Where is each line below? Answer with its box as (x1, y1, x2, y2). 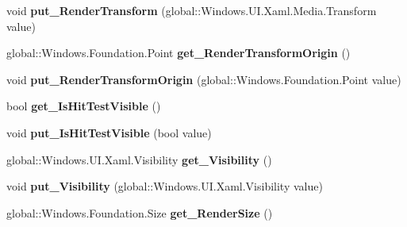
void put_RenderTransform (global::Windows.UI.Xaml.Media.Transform (6, 2, 377, 18)
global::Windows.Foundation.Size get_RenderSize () (6, 204, 273, 221)
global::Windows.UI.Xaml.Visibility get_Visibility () (6, 151, 272, 167)
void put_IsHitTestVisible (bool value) (6, 124, 212, 140)
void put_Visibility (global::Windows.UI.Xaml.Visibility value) (6, 178, 323, 194)
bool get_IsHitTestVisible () (6, 98, 161, 114)
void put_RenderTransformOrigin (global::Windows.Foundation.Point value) (6, 71, 401, 87)
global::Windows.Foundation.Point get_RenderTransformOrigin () (6, 44, 351, 61)
